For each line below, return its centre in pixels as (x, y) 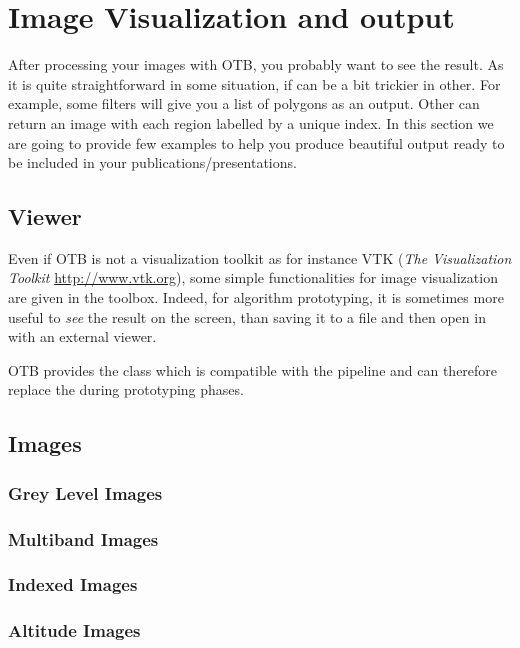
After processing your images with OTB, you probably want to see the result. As (256, 64)
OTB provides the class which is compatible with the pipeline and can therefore (253, 369)
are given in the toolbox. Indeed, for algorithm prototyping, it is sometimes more (256, 297)
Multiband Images (83, 538)
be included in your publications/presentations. (152, 162)
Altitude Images (74, 630)
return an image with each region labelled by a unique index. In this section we (251, 122)
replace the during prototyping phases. (126, 389)
